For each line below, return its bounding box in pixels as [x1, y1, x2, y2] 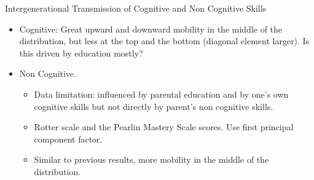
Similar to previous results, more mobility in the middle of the [34, 153, 269, 166]
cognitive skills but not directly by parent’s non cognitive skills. [34, 100, 273, 112]
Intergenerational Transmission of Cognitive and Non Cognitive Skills [5, 2, 267, 14]
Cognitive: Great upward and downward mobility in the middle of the [19, 22, 283, 35]
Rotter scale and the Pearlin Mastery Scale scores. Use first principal [34, 120, 294, 133]
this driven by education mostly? [19, 46, 143, 59]
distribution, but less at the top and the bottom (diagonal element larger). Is [19, 34, 310, 47]
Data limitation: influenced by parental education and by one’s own [34, 87, 289, 100]
